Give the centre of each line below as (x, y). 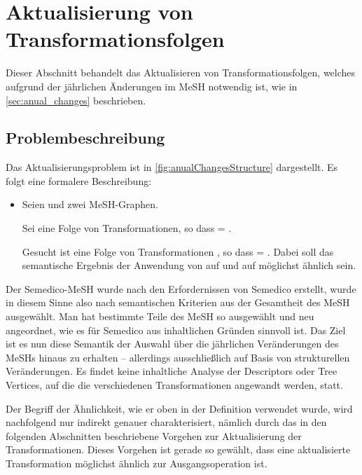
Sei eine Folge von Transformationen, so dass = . (127, 228)
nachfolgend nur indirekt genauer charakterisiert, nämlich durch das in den (166, 422)
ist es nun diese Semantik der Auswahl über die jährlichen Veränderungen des (172, 344)
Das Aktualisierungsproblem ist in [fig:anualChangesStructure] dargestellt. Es (172, 167)
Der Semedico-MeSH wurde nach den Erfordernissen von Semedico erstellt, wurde (181, 288)
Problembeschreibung (85, 138)
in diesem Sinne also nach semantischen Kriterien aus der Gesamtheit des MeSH (178, 302)
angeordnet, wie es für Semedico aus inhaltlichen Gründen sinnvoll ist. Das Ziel (176, 330)
